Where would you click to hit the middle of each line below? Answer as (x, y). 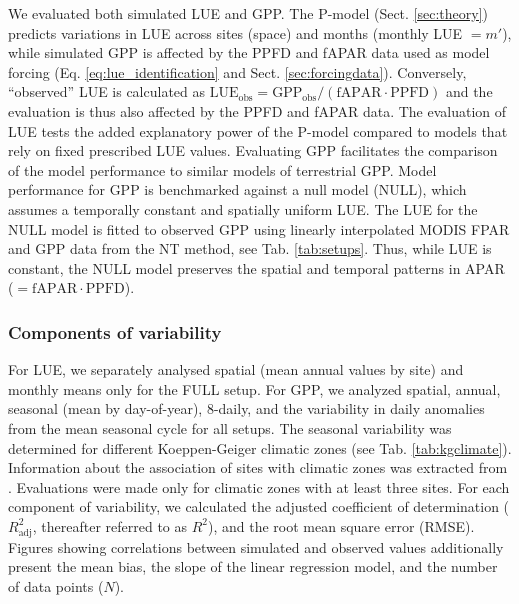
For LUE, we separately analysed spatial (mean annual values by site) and (236, 369)
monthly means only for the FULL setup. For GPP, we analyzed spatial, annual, (254, 388)
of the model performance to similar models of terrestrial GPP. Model (222, 169)
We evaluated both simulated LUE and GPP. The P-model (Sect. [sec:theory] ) (248, 13)
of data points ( (56, 585)
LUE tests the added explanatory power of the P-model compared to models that (258, 130)
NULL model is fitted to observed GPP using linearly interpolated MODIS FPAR (259, 228)
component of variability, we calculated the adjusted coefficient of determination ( (259, 506)
